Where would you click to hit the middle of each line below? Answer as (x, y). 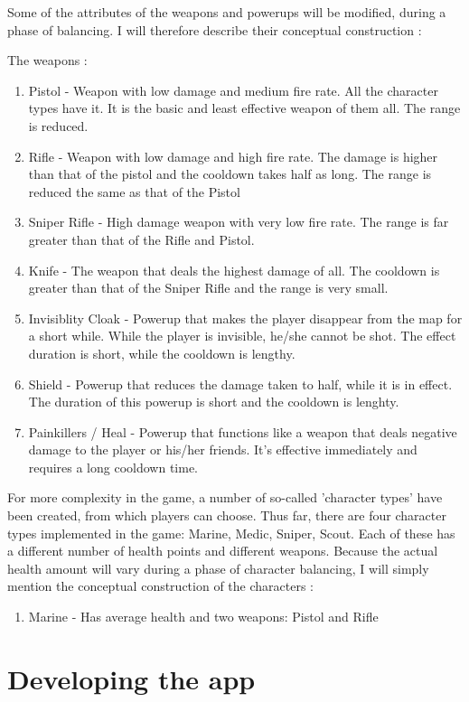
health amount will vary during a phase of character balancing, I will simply (218, 568)
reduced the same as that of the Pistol (134, 191)
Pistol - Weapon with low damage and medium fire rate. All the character (233, 90)
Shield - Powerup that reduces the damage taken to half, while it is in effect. (240, 384)
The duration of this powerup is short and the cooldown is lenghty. (214, 402)
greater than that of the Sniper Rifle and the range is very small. (208, 288)
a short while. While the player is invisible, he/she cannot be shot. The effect (242, 336)
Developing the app (131, 678)
